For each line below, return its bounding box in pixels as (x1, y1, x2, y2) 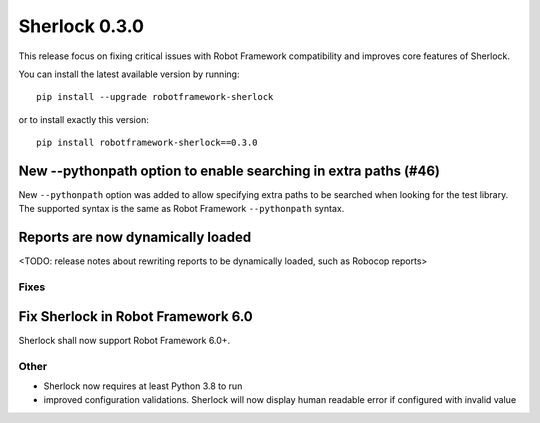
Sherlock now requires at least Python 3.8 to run (43, 380, 243, 392)
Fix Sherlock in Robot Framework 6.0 (18, 308, 254, 325)
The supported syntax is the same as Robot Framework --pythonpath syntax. (18, 203, 345, 215)
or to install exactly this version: (18, 113, 149, 125)
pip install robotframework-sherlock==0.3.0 (36, 137, 259, 149)
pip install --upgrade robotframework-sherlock (36, 91, 274, 103)
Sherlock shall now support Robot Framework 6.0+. (18, 334, 231, 346)
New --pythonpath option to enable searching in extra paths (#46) (18, 162, 440, 179)
